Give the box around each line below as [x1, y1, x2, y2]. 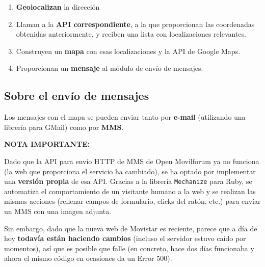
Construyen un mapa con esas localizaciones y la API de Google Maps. [16, 45, 241, 56]
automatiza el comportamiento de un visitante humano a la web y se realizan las [4, 185, 256, 196]
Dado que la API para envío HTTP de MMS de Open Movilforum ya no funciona [4, 155, 259, 166]
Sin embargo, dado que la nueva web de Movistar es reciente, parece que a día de [4, 223, 257, 233]
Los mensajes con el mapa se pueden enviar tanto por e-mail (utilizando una [4, 112, 246, 122]
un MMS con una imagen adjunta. [4, 205, 112, 216]
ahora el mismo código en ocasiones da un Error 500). [4, 253, 172, 263]
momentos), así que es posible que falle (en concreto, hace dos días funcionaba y [4, 243, 254, 253]
